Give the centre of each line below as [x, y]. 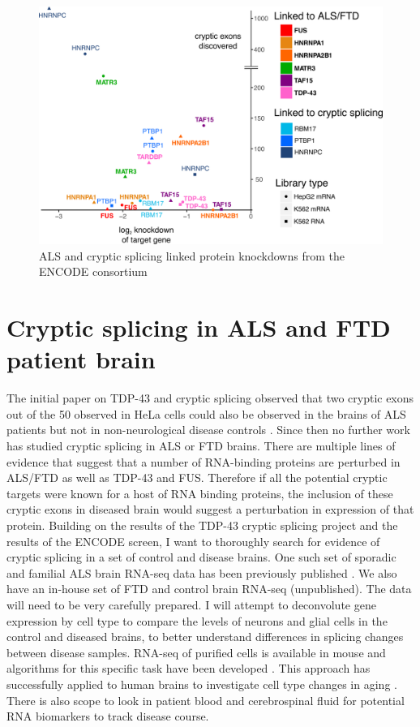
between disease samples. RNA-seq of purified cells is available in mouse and [196, 652]
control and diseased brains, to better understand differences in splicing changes [205, 637]
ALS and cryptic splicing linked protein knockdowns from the [192, 255]
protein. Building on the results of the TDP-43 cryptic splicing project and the [202, 525]
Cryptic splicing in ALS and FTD [199, 327]
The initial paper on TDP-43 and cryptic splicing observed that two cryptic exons [210, 398]
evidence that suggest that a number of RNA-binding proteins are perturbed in [204, 461]
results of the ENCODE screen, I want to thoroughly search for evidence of [193, 541]
